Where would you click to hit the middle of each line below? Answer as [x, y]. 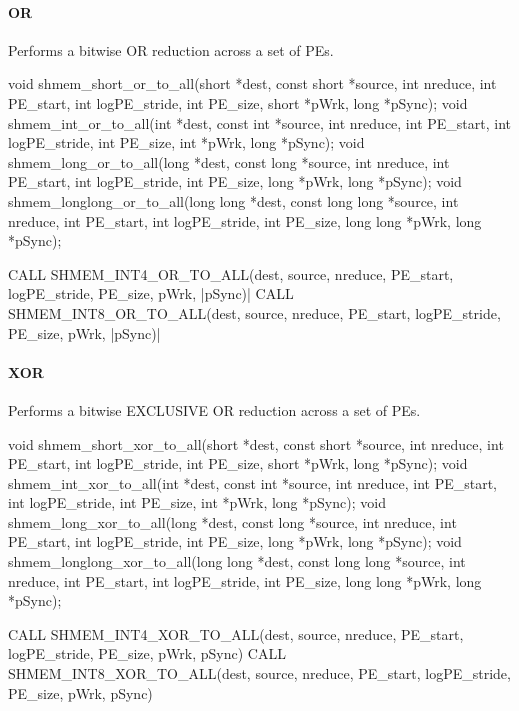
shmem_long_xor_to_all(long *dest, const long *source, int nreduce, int [232, 521]
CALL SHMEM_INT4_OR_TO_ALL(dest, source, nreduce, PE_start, [231, 273]
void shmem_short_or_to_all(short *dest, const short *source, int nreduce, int [252, 83]
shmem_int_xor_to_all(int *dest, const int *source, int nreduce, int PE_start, [253, 482]
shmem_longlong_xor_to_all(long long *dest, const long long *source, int [237, 561]
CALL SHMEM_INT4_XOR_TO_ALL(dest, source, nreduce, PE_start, [236, 633]
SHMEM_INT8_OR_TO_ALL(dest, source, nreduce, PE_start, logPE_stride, [254, 312]
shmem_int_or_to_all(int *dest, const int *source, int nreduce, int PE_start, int [260, 122]
